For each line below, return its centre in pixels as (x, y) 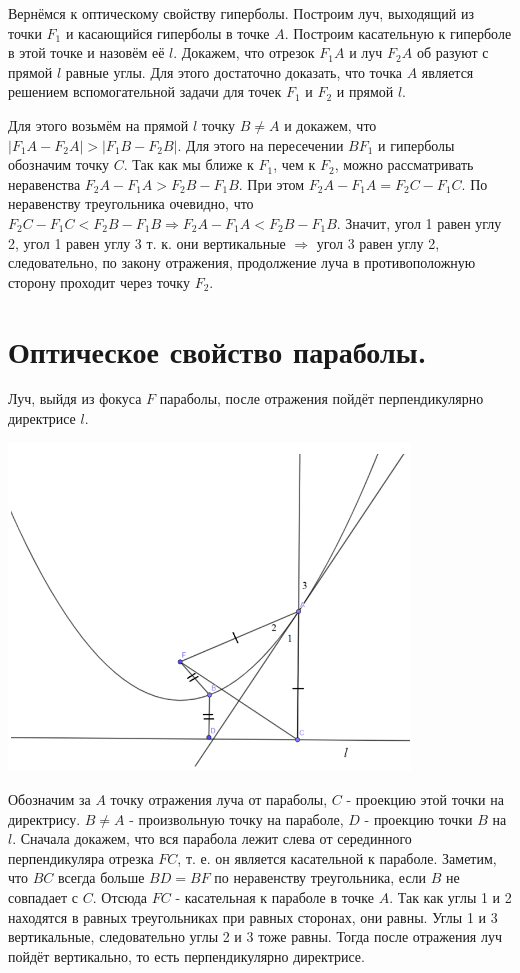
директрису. (44, 818)
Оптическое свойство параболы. (217, 350)
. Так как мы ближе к (188, 164)
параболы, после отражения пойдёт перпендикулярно (321, 398)
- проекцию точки (418, 818)
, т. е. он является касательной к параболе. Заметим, (337, 857)
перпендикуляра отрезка (81, 857)
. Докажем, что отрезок (244, 52)
